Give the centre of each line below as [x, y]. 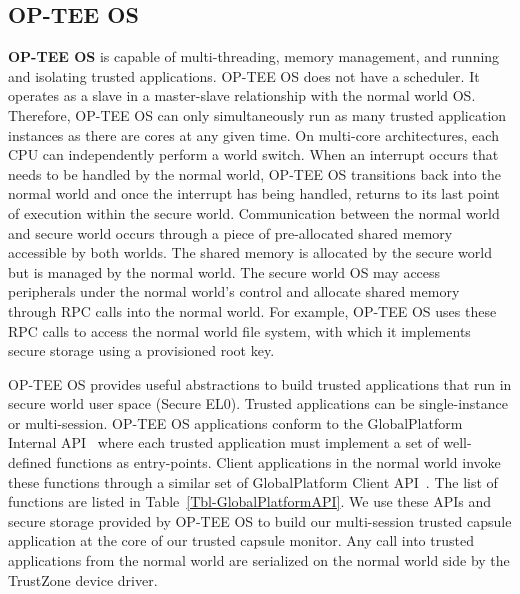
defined [30, 462]
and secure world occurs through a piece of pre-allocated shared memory [230, 232]
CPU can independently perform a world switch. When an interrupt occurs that [253, 154]
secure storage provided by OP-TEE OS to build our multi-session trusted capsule [260, 520]
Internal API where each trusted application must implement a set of [223, 442]
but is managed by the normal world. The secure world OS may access [224, 271]
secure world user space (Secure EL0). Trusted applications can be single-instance [258, 403]
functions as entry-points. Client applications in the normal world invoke [278, 462]
